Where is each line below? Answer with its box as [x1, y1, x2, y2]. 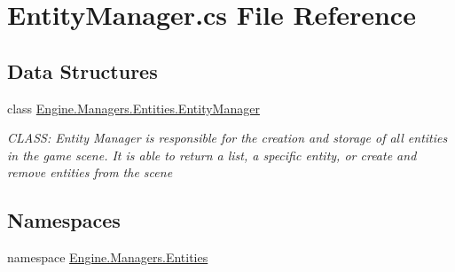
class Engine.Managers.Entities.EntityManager [7, 98, 260, 117]
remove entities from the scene [7, 163, 173, 182]
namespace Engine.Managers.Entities [7, 248, 208, 267]
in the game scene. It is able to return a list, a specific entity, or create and [7, 145, 417, 164]
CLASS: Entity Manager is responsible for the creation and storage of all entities [7, 128, 448, 147]
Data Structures [7, 57, 158, 84]
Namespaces [7, 206, 121, 234]
